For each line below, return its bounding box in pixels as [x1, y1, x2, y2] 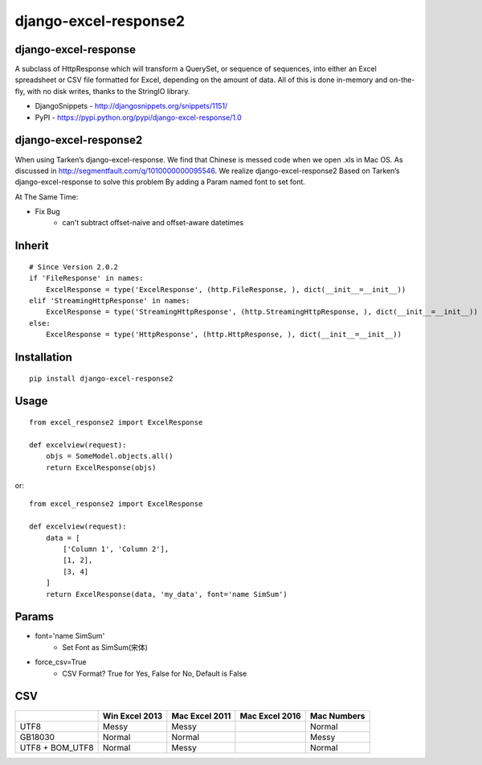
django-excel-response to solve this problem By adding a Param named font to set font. [14, 177, 305, 187]
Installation [14, 351, 72, 364]
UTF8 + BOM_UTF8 [19, 742, 94, 753]
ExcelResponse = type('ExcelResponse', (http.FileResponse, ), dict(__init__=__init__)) [45, 285, 406, 294]
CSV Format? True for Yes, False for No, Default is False [62, 668, 247, 678]
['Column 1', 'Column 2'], [63, 544, 170, 553]
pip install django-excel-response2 [29, 374, 174, 383]
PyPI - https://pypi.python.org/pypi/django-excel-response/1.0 [35, 113, 243, 122]
